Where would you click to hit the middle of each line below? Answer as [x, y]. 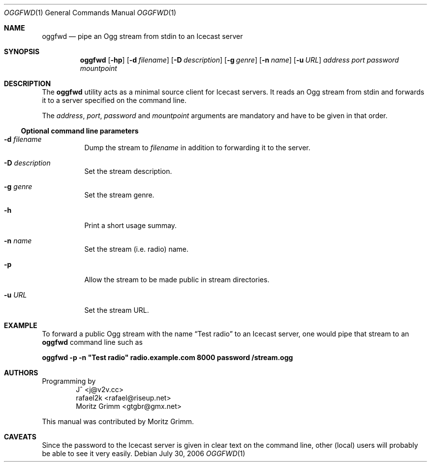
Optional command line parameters [80, 131]
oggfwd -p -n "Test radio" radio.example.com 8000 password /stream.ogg [168, 357]
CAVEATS [20, 437]
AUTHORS [21, 373]
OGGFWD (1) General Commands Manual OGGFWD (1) [90, 13]
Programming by [69, 381]
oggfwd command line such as [92, 342]
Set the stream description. [128, 171]
